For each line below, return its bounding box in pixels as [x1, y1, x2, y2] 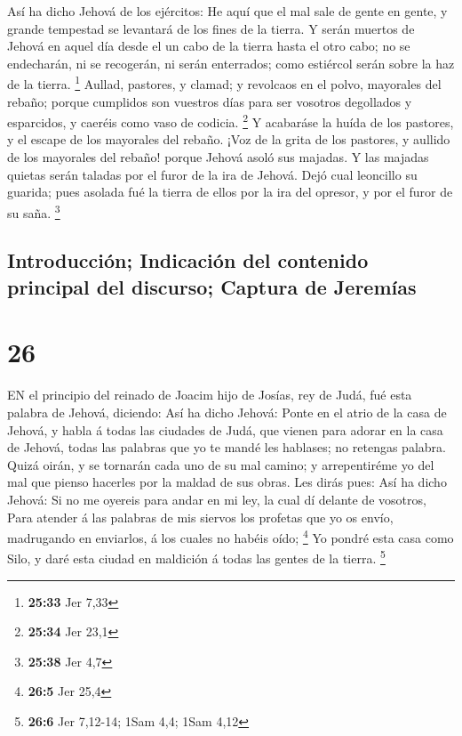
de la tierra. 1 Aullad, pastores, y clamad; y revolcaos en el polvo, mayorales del [7, 72, 442, 93]
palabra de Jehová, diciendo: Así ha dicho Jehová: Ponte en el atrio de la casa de [7, 402, 447, 421]
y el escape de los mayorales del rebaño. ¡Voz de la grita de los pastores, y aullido [7, 130, 450, 149]
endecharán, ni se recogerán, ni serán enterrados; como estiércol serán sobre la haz [7, 53, 455, 72]
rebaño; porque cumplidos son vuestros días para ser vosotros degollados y [7, 92, 412, 110]
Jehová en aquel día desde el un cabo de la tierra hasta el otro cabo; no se [7, 36, 410, 55]
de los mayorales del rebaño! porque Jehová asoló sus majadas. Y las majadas [7, 148, 429, 166]
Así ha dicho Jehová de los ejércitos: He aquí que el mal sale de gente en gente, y [7, 2, 448, 20]
